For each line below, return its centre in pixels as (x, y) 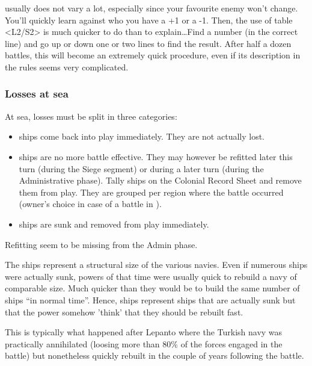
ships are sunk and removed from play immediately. (114, 224)
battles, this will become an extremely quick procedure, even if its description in (153, 55)
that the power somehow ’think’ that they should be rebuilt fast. (124, 312)
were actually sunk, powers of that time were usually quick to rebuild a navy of (151, 276)
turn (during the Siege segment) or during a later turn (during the (141, 168)
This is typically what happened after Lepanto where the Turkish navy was (144, 332)
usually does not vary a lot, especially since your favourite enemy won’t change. (151, 8)
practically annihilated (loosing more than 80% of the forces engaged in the (144, 343)
